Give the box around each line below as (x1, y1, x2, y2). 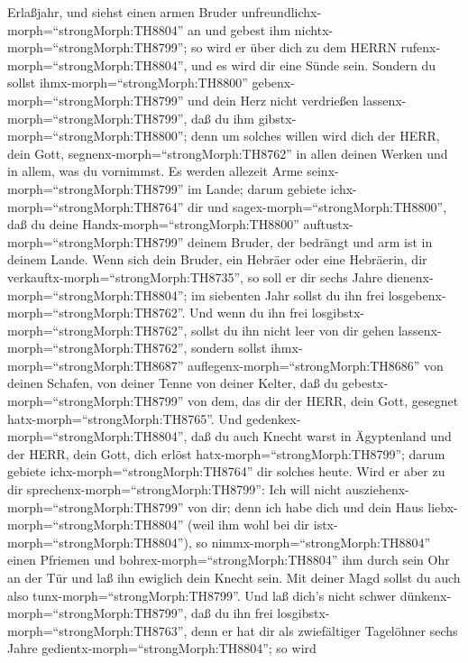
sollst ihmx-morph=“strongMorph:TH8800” (7, 73, 248, 92)
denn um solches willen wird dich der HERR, (191, 126, 440, 145)
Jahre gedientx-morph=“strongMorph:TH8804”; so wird (7, 639, 317, 658)
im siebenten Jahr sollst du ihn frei (191, 285, 385, 304)
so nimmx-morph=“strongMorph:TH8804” (196, 532, 431, 551)
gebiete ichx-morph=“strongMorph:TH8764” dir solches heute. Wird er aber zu (7, 462, 445, 481)
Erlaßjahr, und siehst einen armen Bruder (7, 3, 238, 21)
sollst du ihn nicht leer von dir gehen (191, 320, 395, 339)
